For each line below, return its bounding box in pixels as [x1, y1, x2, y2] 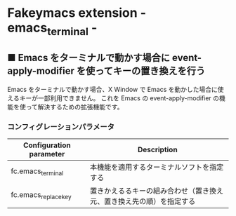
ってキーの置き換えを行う [94, 65, 206, 77]
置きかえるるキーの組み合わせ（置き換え [90, 186, 223, 196]
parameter [29, 149, 65, 158]
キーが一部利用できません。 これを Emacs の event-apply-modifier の [19, 93, 220, 102]
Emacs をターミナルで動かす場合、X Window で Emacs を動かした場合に [7, 85, 218, 93]
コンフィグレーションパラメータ [7, 121, 114, 131]
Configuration [23, 140, 72, 150]
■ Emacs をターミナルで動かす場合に [7, 52, 171, 64]
